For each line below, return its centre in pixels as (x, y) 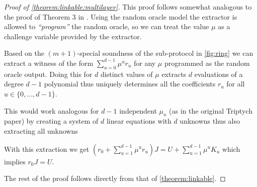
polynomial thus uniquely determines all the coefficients (130, 84)
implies (15, 161)
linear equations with (139, 121)
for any (145, 63)
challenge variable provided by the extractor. (73, 36)
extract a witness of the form (49, 63)
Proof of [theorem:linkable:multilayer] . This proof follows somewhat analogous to (128, 7)
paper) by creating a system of (51, 121)
